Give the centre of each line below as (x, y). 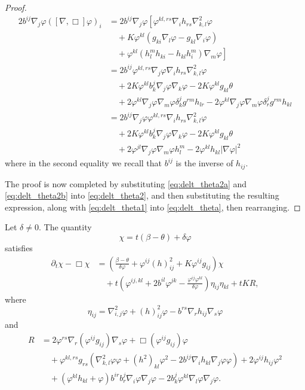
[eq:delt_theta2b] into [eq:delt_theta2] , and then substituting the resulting (142, 195)
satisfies (19, 247)
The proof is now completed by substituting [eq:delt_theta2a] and (126, 183)
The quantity (68, 227)
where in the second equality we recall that (84, 163)
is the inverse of (204, 163)
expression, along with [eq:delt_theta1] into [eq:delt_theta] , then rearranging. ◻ (153, 207)
